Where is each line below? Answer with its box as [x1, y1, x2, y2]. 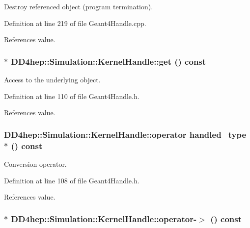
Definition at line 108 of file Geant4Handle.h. [4, 175, 139, 185]
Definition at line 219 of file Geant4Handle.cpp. [4, 18, 146, 28]
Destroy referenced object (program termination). [4, 1, 153, 11]
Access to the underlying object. [4, 75, 101, 84]
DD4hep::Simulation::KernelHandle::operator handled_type [4, 128, 247, 140]
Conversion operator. [4, 158, 67, 169]
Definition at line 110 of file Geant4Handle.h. [4, 91, 139, 101]
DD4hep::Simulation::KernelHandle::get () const [11, 55, 206, 67]
